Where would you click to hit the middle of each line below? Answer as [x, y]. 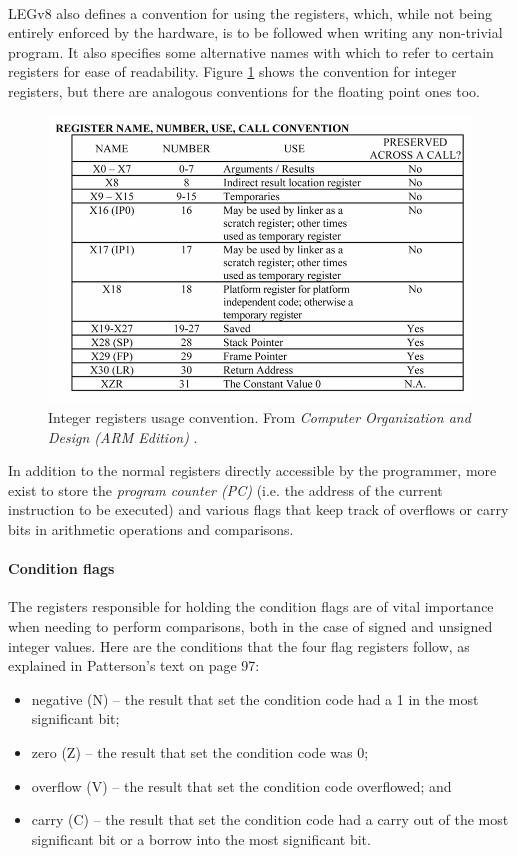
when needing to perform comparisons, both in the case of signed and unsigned [250, 625]
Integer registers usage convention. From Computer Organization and [259, 417]
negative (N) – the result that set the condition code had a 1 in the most [255, 698]
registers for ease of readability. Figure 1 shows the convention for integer [232, 71]
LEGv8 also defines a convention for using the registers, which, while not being [250, 12]
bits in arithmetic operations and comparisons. [151, 529]
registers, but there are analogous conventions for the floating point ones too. [244, 90]
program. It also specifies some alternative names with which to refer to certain [251, 51]
